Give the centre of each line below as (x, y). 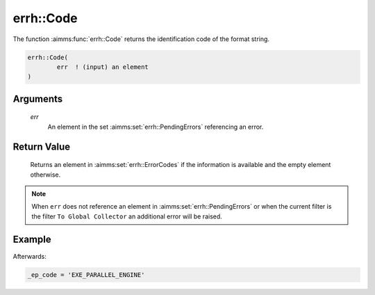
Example (32, 240)
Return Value (42, 146)
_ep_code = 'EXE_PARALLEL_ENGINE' (86, 274)
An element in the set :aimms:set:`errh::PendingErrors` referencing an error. (156, 127)
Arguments (38, 98)
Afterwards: (30, 256)
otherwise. (45, 175)
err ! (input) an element (102, 67)
